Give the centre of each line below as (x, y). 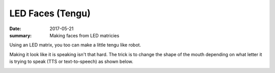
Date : (15, 29)
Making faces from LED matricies (85, 35)
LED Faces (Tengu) (50, 13)
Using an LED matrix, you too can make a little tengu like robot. (75, 45)
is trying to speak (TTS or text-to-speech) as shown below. (71, 62)
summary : (21, 35)
